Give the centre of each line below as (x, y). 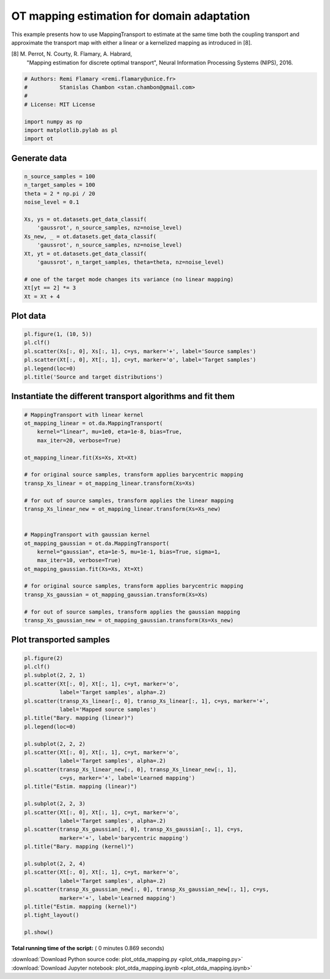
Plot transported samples (61, 640)
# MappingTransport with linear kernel (84, 414)
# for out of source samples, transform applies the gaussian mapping (132, 612)
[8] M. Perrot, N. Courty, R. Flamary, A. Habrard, (72, 54)
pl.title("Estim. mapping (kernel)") (81, 906)
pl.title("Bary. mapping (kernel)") (79, 847)
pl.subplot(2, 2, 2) (55, 744)
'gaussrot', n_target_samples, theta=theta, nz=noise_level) (130, 262)
